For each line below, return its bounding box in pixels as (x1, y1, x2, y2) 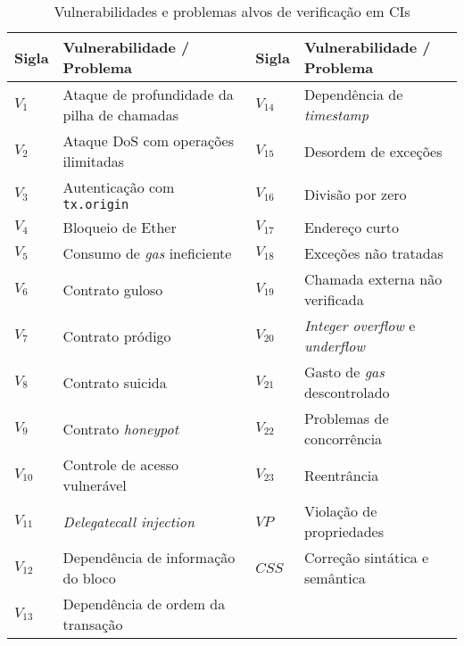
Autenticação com (62, 177, 175, 197)
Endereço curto (303, 217, 400, 237)
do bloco (62, 567, 116, 588)
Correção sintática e (303, 547, 429, 567)
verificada (303, 289, 364, 310)
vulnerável (62, 475, 127, 495)
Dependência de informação (62, 547, 236, 567)
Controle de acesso (62, 454, 179, 475)
